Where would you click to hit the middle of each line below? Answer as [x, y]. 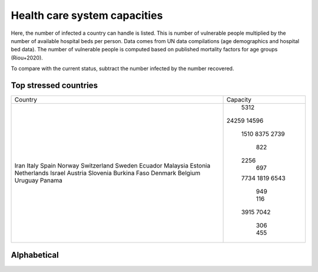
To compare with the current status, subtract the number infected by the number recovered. [122, 68]
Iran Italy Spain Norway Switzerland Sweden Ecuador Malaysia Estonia [112, 166]
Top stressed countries [54, 85]
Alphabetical [35, 255]
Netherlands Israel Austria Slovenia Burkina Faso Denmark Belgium [107, 173]
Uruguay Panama [39, 181]
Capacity [239, 100]
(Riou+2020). [27, 58]
